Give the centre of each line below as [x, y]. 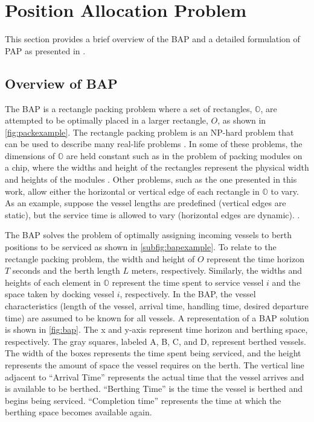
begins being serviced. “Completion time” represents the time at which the [143, 400]
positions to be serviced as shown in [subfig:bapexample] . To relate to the [141, 247]
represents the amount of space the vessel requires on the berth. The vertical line [155, 364]
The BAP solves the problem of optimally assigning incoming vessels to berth [149, 235]
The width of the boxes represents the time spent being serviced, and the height [153, 353]
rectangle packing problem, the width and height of [100, 258]
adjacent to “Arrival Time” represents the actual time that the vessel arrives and [155, 376]
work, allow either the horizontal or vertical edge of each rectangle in [132, 191]
